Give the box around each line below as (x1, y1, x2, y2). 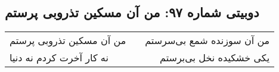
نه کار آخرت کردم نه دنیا (10, 51, 108, 65)
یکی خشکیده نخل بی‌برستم (160, 51, 270, 65)
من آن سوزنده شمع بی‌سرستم (145, 33, 270, 48)
